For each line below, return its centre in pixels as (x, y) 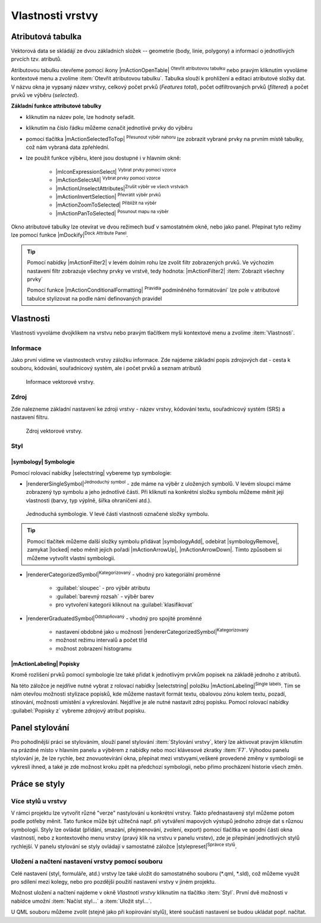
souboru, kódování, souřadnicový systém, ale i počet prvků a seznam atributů (106, 368)
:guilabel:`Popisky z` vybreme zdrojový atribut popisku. (78, 711)
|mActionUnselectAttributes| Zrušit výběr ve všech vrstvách (122, 187)
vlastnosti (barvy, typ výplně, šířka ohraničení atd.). (89, 500)
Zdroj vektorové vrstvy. (54, 431)
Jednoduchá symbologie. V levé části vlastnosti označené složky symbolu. (117, 514)
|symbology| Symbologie (43, 462)
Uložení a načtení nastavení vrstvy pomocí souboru (87, 862)
